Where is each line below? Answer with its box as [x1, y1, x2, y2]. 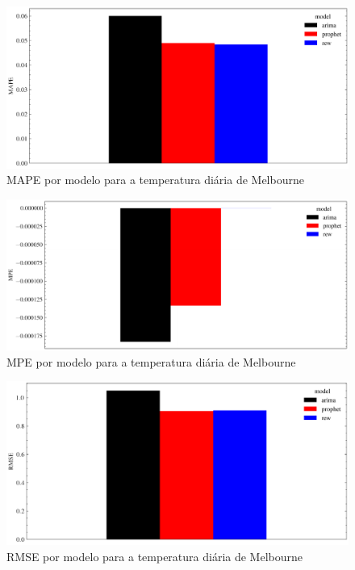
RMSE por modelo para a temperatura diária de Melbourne [6, 547, 303, 564]
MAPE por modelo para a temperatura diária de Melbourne [6, 171, 304, 188]
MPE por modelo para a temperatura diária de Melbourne [6, 353, 296, 370]
